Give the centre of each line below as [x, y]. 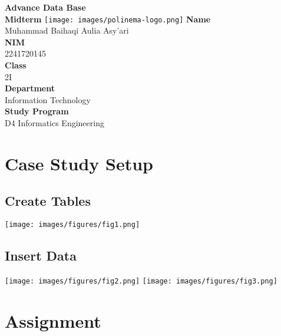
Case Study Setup [79, 163]
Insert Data [41, 256]
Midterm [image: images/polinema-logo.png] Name [108, 19]
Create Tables [48, 201]
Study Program [37, 111]
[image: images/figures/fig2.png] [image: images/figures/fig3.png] [141, 281]
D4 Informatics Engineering [54, 123]
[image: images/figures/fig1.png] [72, 225]
